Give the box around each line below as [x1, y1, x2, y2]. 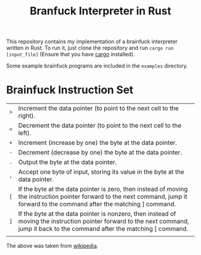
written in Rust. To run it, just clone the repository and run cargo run [6, 44, 174, 51]
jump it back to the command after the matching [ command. [18, 224, 188, 233]
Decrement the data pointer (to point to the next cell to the [18, 122, 182, 130]
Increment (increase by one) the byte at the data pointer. [18, 139, 178, 147]
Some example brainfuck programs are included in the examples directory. [6, 62, 188, 69]
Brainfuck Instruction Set [6, 83, 133, 97]
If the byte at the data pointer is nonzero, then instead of [18, 210, 176, 218]
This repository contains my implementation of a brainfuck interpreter [6, 38, 178, 45]
